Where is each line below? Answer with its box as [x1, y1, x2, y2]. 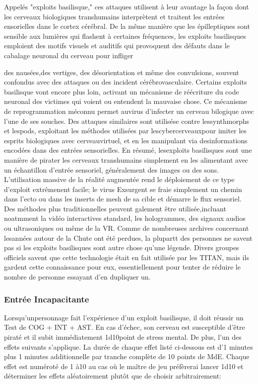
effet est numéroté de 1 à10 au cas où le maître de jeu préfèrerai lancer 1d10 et [4, 361, 244, 371]
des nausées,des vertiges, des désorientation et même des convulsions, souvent [4, 67, 239, 77]
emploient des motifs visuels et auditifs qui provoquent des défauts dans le [4, 40, 230, 51]
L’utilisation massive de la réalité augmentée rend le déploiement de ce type [4, 174, 235, 185]
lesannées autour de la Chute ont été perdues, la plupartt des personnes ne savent [4, 232, 253, 243]
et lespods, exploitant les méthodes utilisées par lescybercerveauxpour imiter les [4, 125, 247, 136]
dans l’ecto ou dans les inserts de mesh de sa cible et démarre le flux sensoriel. [4, 193, 242, 204]
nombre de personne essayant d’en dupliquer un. [4, 272, 151, 282]
